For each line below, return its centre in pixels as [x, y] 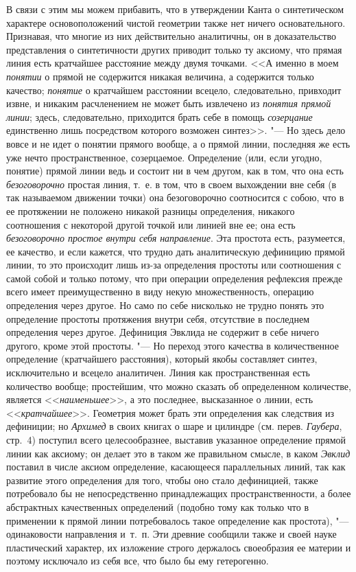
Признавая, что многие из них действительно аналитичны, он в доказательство [171, 36]
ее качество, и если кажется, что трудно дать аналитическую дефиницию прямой [176, 251]
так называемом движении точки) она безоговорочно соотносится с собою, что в [175, 197]
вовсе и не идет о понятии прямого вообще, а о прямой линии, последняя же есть [178, 143]
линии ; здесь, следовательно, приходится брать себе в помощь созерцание [159, 116]
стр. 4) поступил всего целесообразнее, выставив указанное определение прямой [176, 439]
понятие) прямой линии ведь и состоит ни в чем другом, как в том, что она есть [175, 171]
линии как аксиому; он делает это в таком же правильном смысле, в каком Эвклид [178, 453]
